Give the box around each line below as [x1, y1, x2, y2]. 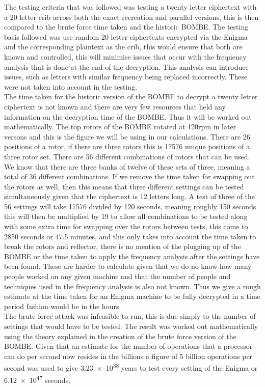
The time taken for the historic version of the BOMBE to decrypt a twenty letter [4, 91, 258, 102]
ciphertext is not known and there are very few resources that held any [4, 101, 226, 112]
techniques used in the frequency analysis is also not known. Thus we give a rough [4, 281, 261, 291]
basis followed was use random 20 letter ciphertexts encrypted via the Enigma [4, 31, 248, 42]
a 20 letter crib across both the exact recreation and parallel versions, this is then [4, 11, 259, 22]
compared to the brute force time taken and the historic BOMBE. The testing [4, 21, 249, 32]
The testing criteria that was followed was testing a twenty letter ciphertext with [4, 2, 257, 12]
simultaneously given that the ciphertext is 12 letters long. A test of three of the [4, 191, 255, 202]
